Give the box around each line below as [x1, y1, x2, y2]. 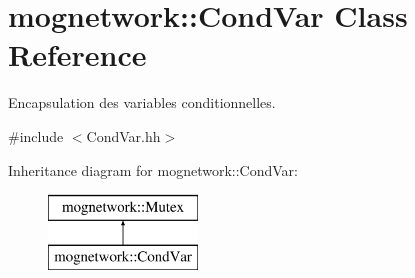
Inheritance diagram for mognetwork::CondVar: [8, 159, 298, 180]
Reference [8, 34, 147, 75]
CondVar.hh [86, 125, 161, 146]
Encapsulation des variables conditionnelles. [8, 92, 276, 113]
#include [8, 125, 64, 146]
